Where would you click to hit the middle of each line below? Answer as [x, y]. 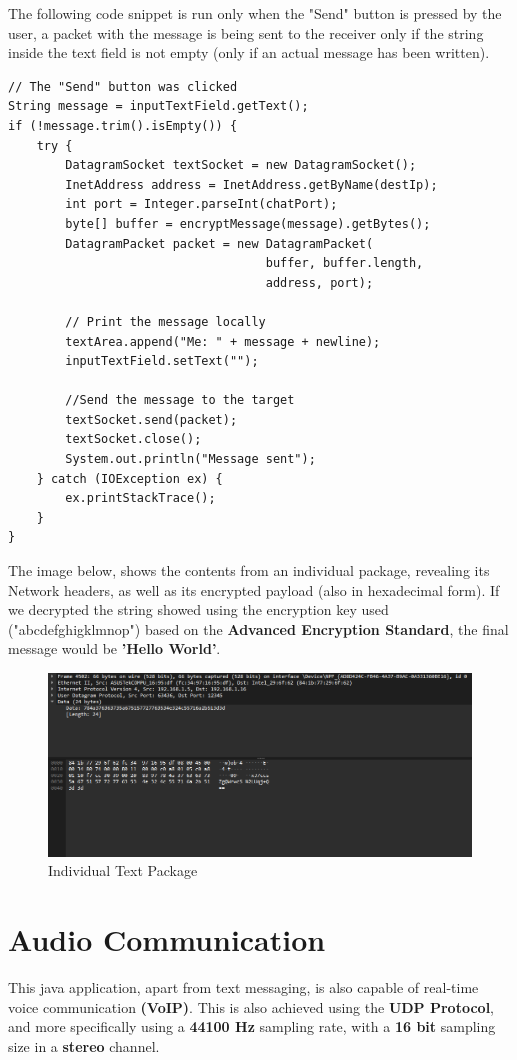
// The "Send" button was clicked [123, 86]
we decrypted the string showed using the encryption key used [198, 609]
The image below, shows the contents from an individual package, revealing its [249, 570]
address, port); [319, 282]
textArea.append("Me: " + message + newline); [223, 341]
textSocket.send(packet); [151, 419]
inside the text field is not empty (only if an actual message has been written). [249, 52]
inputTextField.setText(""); [162, 361]
